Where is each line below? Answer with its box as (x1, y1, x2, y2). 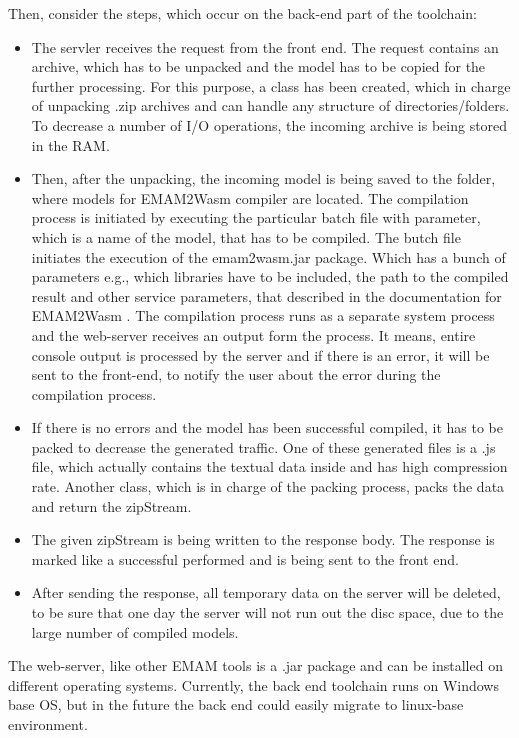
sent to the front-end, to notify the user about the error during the (31, 364, 441, 385)
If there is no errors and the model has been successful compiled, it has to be (31, 417, 504, 438)
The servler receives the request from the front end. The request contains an (31, 36, 499, 57)
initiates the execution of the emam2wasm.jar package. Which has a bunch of (31, 246, 506, 267)
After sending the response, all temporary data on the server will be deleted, (31, 582, 501, 603)
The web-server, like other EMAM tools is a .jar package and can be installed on (8, 655, 503, 676)
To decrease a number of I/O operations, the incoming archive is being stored (31, 114, 508, 135)
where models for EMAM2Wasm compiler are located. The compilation (31, 187, 469, 208)
